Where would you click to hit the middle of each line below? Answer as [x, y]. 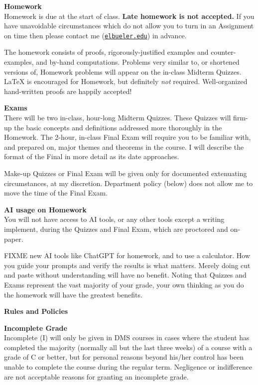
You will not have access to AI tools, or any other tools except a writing [114, 219]
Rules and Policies [36, 311]
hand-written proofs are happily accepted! [68, 91]
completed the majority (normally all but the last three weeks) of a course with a [128, 347]
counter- [223, 52]
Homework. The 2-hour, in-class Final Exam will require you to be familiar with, [128, 137]
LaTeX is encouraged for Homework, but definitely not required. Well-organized [126, 81]
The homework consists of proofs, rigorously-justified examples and [106, 52]
